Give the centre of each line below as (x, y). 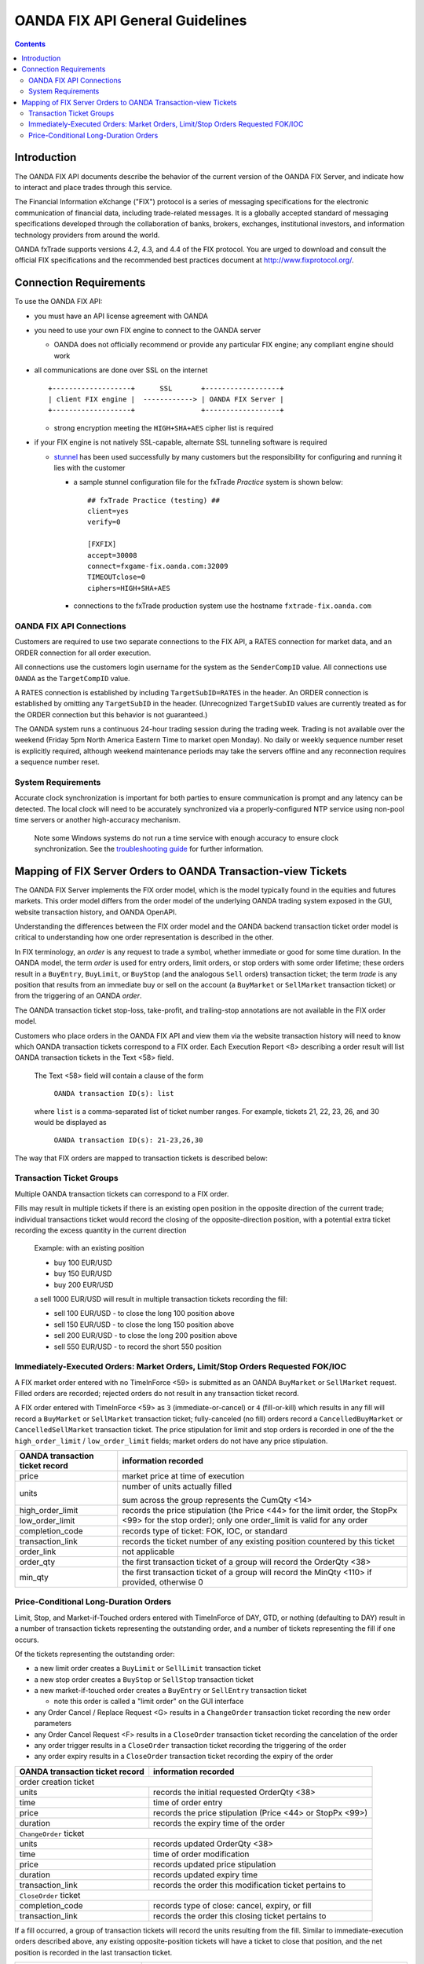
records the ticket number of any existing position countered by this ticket (259, 1541)
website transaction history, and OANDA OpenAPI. (96, 912)
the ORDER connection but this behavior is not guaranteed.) (111, 714)
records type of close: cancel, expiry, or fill (232, 1905)
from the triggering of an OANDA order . (78, 996)
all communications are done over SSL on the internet (121, 370)
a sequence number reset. (57, 762)
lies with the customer (90, 467)
